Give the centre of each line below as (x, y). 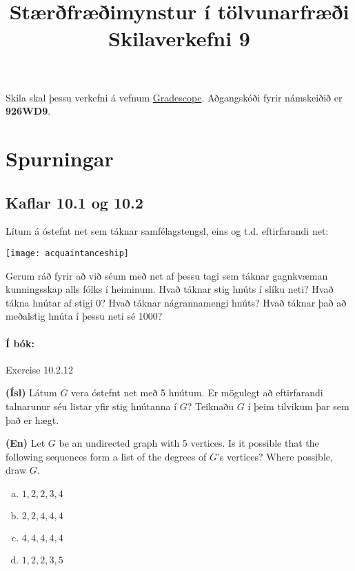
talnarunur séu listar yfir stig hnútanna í (91, 406)
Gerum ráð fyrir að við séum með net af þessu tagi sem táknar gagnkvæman (167, 275)
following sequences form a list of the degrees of (106, 456)
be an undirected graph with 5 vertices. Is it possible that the (189, 443)
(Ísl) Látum (31, 393)
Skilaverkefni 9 (179, 38)
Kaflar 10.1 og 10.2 (74, 202)
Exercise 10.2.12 (39, 369)
